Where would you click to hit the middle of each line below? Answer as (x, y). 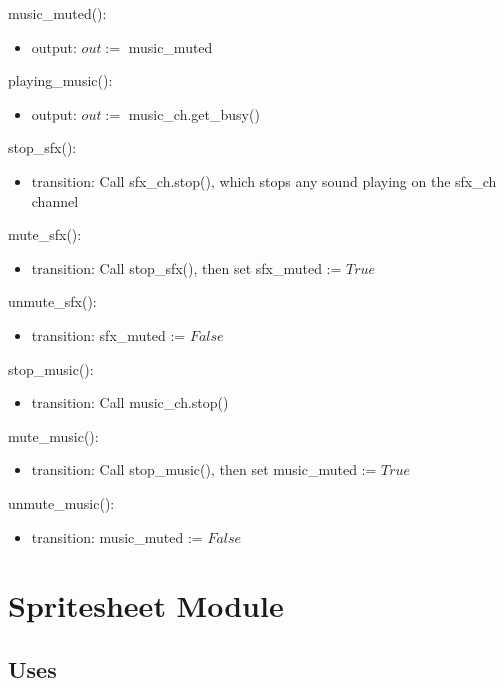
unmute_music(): (61, 502)
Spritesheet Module (146, 605)
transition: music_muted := (117, 536)
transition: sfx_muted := (108, 334)
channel (55, 200)
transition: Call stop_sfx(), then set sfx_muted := (186, 267)
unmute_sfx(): (52, 301)
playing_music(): (60, 80)
